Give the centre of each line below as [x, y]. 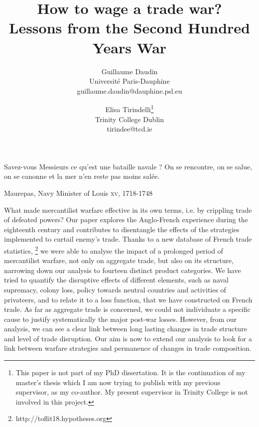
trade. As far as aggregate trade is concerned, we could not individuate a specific [127, 309]
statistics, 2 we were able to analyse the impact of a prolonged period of [114, 250]
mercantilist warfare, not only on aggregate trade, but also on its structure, [119, 260]
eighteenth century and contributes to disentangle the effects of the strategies [122, 229]
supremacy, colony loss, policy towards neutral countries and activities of [115, 289]
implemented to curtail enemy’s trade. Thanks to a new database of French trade [128, 239]
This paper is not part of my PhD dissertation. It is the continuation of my [130, 372]
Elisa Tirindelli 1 [129, 108]
